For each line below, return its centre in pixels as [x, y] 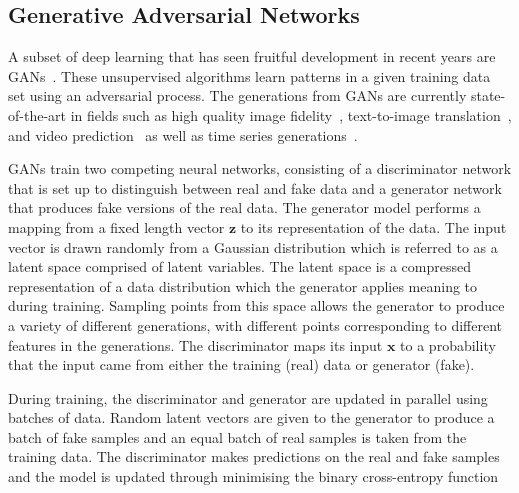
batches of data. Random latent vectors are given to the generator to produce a [251, 417]
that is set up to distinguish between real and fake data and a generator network [255, 187]
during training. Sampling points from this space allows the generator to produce [256, 305]
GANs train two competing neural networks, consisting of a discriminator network [260, 168]
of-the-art [37, 114]
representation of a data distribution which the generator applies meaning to [243, 285]
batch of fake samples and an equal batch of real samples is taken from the [237, 436]
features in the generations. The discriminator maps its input [195, 344]
